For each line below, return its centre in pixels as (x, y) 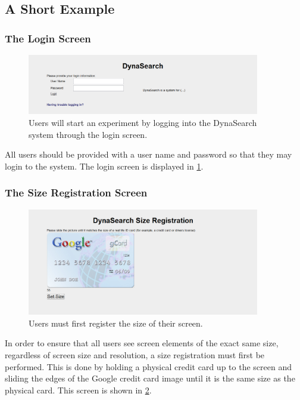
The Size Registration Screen (76, 193)
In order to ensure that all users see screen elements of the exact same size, (142, 343)
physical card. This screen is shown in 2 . (78, 390)
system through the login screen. (88, 134)
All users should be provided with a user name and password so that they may (149, 154)
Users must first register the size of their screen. (116, 323)
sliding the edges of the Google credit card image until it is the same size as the (150, 378)
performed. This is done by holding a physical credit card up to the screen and (148, 366)
